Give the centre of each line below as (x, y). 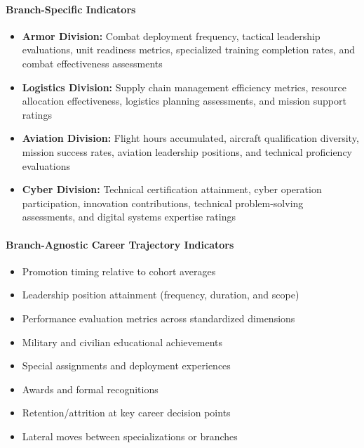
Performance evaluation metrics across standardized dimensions (159, 318)
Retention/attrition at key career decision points (126, 413)
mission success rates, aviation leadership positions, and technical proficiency (187, 151)
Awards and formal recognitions (90, 389)
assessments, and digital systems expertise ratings (129, 217)
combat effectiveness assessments (92, 63)
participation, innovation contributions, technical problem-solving (163, 203)
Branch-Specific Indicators (71, 9)
